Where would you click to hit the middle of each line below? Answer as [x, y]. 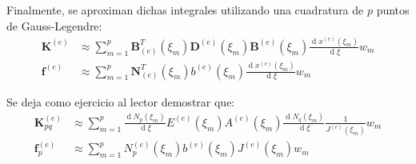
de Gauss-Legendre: [54, 25]
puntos [393, 10]
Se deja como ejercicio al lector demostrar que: [121, 101]
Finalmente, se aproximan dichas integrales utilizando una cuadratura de [185, 10]
